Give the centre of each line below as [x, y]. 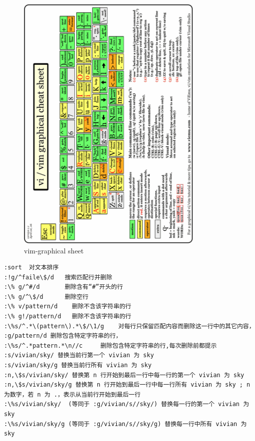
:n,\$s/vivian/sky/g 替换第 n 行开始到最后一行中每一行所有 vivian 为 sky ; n [127, 385]
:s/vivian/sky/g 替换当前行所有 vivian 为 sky [78, 365]
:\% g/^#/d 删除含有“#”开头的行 [64, 287]
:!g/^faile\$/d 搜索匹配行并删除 [58, 277]
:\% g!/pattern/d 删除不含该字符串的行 [68, 317]
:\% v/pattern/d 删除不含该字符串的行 [68, 307]
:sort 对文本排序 [31, 268]
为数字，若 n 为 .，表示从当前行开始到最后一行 [72, 394]
